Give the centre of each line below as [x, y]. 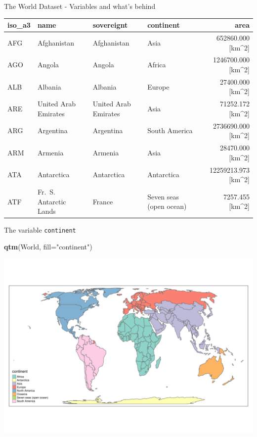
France [103, 201]
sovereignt [110, 25]
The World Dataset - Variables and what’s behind [80, 6]
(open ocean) [167, 206]
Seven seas [163, 196]
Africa [157, 65]
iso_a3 [19, 25]
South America [170, 130]
